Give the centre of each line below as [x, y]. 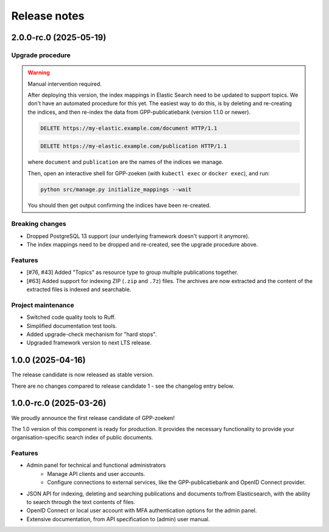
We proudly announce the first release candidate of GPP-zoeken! [93, 418]
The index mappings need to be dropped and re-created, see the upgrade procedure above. [142, 245]
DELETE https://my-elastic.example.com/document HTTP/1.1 [129, 128]
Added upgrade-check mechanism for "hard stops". [92, 334]
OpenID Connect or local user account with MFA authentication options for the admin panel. [142, 511]
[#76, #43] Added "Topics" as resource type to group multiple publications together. [133, 272]
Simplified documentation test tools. [72, 326]
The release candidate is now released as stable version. [83, 375]
